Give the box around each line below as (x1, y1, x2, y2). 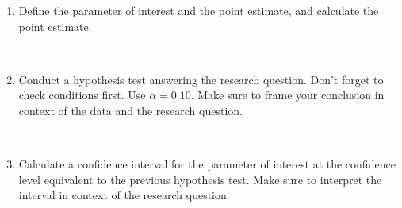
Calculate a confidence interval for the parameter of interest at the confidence (18, 156, 396, 172)
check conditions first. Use (18, 87, 146, 103)
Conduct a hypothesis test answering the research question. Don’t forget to (18, 71, 384, 87)
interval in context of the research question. (18, 187, 230, 203)
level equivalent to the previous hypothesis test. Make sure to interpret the (18, 171, 382, 187)
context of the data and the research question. (18, 102, 243, 118)
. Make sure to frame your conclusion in (190, 87, 385, 103)
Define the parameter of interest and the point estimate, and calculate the (18, 2, 379, 18)
